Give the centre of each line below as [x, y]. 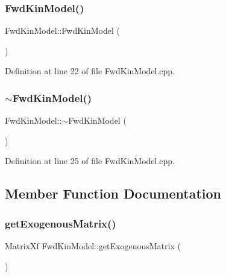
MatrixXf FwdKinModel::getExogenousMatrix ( [93, 246]
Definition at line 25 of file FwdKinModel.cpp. [90, 161]
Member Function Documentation [113, 193]
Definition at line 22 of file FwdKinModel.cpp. [90, 71]
